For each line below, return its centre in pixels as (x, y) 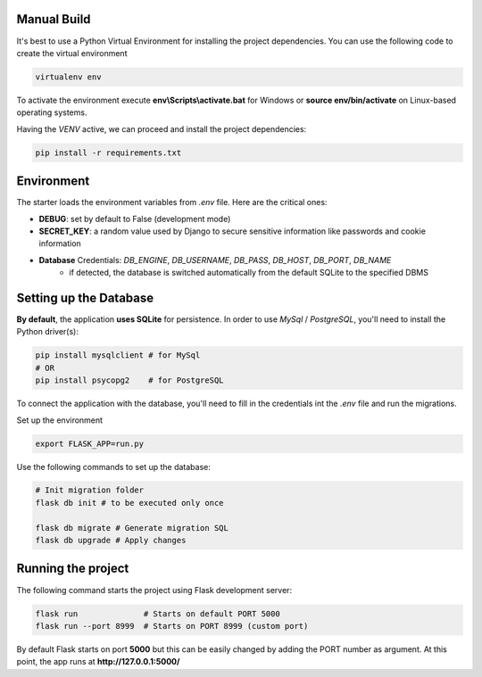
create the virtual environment (72, 53)
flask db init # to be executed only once (129, 503)
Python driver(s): (48, 332)
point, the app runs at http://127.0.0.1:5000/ (98, 662)
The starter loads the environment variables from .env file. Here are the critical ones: (172, 202)
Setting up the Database (85, 297)
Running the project (73, 569)
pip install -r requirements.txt (108, 153)
